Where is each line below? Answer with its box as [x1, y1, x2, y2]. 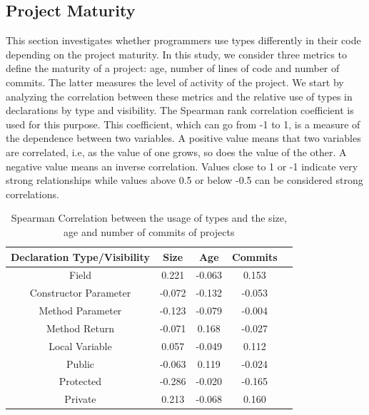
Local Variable [49, 338, 112, 353]
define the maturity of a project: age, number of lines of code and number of [6, 61, 340, 76]
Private [64, 391, 96, 406]
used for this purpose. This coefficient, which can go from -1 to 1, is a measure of [6, 116, 360, 131]
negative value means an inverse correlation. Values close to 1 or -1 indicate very [6, 158, 358, 173]
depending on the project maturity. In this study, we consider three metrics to [6, 46, 348, 61]
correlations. [6, 186, 59, 201]
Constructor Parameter [29, 285, 131, 300]
